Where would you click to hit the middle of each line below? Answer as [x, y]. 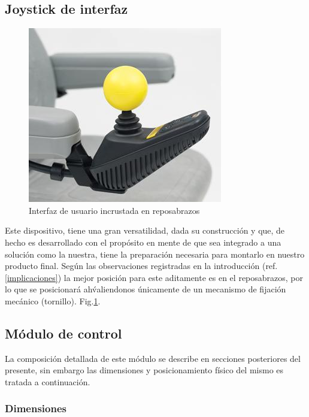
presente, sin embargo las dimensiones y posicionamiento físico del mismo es [144, 370]
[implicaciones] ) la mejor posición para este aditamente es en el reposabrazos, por [154, 277]
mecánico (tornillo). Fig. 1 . [53, 300]
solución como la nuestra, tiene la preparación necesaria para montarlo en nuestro [155, 254]
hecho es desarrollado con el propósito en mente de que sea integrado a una [143, 242]
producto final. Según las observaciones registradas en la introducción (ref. [141, 266]
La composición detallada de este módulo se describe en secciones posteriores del [153, 358]
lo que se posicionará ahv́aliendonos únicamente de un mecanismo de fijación [146, 289]
